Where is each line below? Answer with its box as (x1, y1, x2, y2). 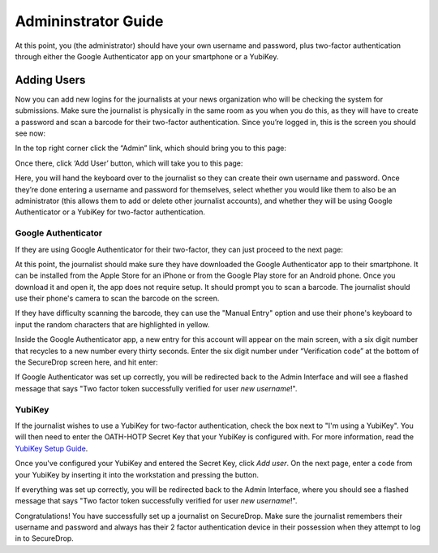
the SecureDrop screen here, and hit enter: (15, 357, 158, 367)
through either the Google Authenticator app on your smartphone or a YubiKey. (15, 51, 279, 61)
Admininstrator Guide (15, 12, 164, 30)
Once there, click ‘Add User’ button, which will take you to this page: (15, 158, 243, 168)
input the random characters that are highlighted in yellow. (15, 319, 210, 329)
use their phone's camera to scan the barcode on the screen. (15, 293, 220, 304)
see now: (15, 128, 46, 138)
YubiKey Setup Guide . (15, 443, 88, 453)
